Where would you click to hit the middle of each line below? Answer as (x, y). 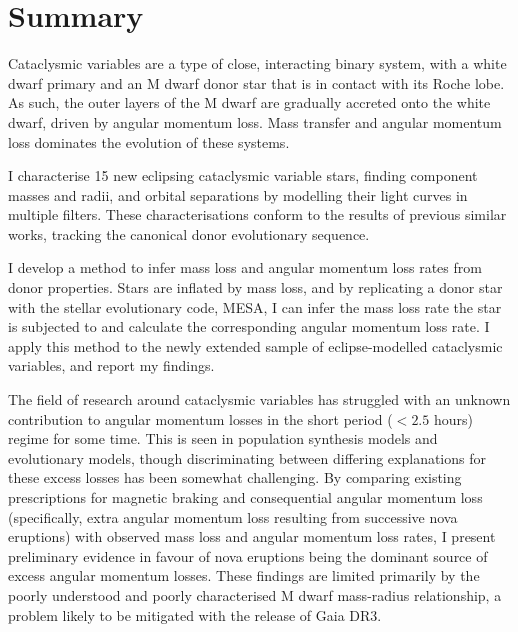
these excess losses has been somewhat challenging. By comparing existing (235, 477)
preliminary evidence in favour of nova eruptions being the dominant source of (248, 555)
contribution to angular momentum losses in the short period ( (200, 418)
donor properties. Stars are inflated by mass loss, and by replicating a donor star (255, 287)
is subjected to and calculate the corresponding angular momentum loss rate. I (249, 326)
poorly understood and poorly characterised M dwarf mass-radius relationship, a (255, 594)
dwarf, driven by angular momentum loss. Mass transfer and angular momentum (255, 121)
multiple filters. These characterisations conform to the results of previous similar (257, 214)
